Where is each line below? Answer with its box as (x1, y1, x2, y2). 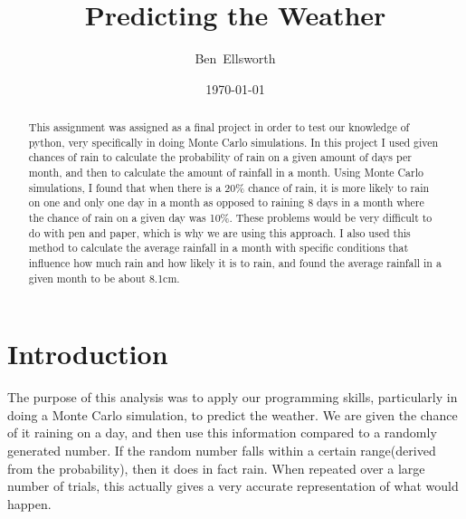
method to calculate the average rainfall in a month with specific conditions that (28, 240, 409, 255)
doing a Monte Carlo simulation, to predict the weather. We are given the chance (7, 405, 458, 424)
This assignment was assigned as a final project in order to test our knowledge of (28, 120, 410, 135)
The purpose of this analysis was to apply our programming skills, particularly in (7, 388, 458, 407)
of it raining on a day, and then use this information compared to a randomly (7, 423, 437, 442)
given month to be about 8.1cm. (28, 270, 180, 285)
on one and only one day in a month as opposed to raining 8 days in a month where (28, 195, 424, 210)
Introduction (7, 335, 168, 372)
